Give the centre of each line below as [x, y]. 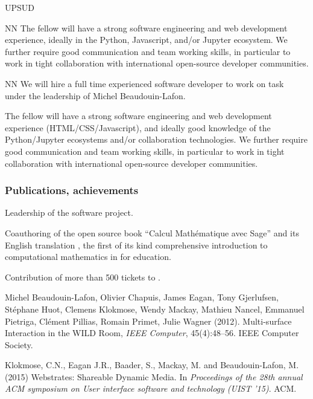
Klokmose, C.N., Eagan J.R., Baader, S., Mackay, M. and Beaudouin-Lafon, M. [152, 365]
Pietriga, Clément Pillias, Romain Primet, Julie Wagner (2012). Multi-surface [148, 321]
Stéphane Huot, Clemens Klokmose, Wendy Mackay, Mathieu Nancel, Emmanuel [155, 309]
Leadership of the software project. [69, 212]
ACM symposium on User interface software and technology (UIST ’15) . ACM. [151, 388]
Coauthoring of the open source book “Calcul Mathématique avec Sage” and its [152, 232]
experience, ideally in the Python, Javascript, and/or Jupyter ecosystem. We [146, 40]
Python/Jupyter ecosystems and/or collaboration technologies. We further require [156, 139]
